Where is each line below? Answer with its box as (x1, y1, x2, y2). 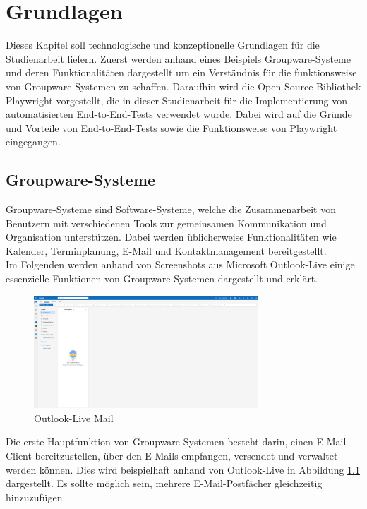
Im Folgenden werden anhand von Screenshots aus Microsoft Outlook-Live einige (6, 257, 355, 272)
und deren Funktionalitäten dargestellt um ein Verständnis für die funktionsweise (6, 65, 357, 80)
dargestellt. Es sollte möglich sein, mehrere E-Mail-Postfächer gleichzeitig (6, 476, 323, 491)
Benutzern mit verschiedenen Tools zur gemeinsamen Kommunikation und (6, 215, 327, 230)
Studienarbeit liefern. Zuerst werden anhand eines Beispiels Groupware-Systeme (6, 51, 351, 66)
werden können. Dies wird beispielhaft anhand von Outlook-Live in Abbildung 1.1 (6, 462, 360, 477)
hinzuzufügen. (6, 489, 66, 504)
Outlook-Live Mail (34, 410, 114, 425)
